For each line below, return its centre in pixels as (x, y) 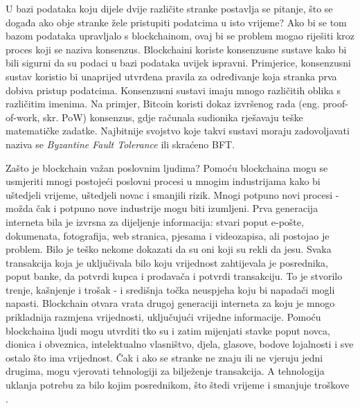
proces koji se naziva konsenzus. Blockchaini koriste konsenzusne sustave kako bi (176, 49)
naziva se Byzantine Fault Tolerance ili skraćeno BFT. (120, 144)
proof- (335, 104)
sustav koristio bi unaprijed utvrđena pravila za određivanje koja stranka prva (171, 76)
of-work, (23, 117)
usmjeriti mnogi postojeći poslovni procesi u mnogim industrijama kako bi (163, 181)
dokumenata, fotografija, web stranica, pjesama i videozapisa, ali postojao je (168, 235)
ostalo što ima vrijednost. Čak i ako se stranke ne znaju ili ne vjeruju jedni (164, 357)
